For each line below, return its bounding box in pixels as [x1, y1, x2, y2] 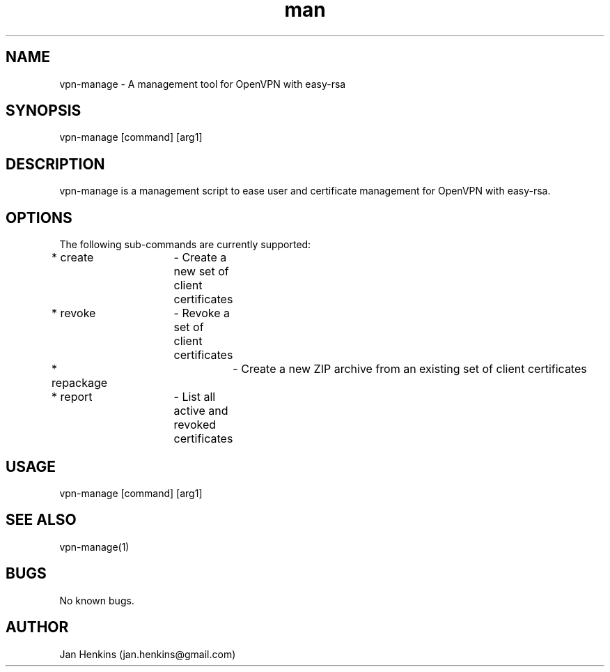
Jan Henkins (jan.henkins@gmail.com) [59, 648, 236, 660]
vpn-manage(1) [59, 540, 130, 553]
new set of [173, 264, 229, 279]
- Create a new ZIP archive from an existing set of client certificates [233, 362, 587, 376]
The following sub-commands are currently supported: [59, 238, 311, 251]
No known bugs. [59, 594, 134, 606]
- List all [173, 390, 216, 404]
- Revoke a [173, 306, 230, 321]
